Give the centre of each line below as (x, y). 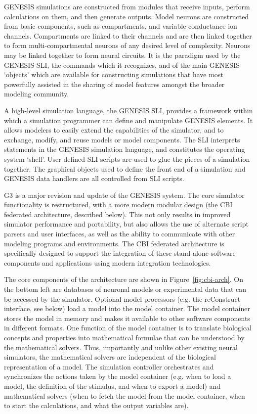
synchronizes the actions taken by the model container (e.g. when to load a (118, 376)
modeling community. (37, 94)
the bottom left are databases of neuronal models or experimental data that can (125, 289)
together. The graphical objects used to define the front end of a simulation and (125, 168)
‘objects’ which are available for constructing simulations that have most (114, 74)
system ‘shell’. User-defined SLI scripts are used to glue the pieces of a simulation (127, 159)
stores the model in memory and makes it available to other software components (127, 318)
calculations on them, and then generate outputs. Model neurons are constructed (127, 16)
